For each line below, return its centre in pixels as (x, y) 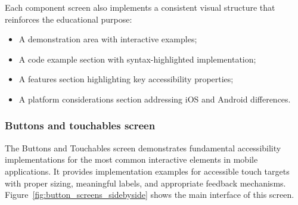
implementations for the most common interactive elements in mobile (131, 159)
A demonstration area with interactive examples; (108, 39)
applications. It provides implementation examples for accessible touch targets (147, 171)
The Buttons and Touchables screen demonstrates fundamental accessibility (143, 147)
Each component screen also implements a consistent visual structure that (140, 7)
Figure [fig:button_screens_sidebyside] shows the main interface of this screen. (150, 195)
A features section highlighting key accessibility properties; (126, 79)
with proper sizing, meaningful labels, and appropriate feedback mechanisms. (145, 183)
